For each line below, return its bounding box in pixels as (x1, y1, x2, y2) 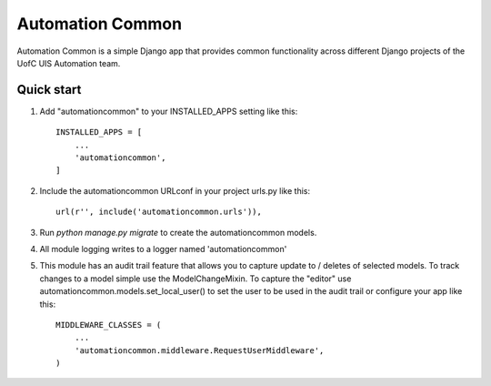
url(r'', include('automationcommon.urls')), (55, 207, 263, 218)
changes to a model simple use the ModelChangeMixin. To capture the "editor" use (39, 273, 352, 284)
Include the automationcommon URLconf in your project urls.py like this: (39, 185, 311, 196)
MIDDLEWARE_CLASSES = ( (55, 320, 162, 330)
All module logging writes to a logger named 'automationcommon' (39, 243, 287, 254)
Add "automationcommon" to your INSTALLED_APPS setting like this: (39, 106, 298, 117)
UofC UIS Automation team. (16, 57, 121, 68)
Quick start (16, 82, 82, 97)
